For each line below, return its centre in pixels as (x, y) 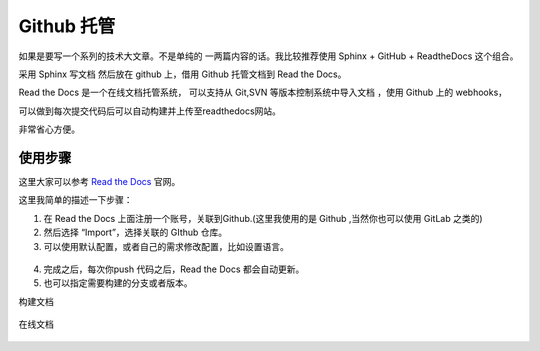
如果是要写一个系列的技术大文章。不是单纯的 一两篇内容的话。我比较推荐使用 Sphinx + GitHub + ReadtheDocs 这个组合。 (268, 56)
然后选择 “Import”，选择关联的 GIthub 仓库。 (135, 232)
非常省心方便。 (49, 129)
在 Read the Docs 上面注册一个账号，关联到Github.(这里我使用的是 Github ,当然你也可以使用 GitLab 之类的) (263, 218)
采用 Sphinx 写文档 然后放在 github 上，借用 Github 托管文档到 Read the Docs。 (182, 74)
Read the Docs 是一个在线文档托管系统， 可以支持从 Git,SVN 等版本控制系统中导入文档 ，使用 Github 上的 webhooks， (263, 92)
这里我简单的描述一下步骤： (75, 200)
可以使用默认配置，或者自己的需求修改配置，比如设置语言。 (166, 246)
